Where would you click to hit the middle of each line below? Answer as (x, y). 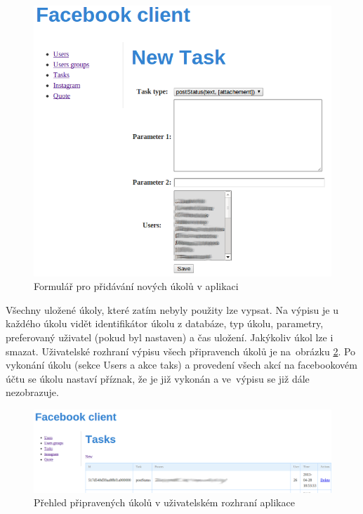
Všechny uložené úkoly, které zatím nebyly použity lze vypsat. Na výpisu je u (172, 309)
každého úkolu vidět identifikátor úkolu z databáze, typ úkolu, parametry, (165, 323)
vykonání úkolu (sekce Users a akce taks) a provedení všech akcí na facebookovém (181, 365)
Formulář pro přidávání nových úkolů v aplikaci (136, 286)
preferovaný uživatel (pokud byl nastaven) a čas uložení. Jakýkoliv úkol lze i (170, 337)
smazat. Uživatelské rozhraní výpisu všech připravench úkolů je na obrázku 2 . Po (181, 351)
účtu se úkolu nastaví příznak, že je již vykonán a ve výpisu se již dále (158, 378)
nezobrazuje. (32, 392)
